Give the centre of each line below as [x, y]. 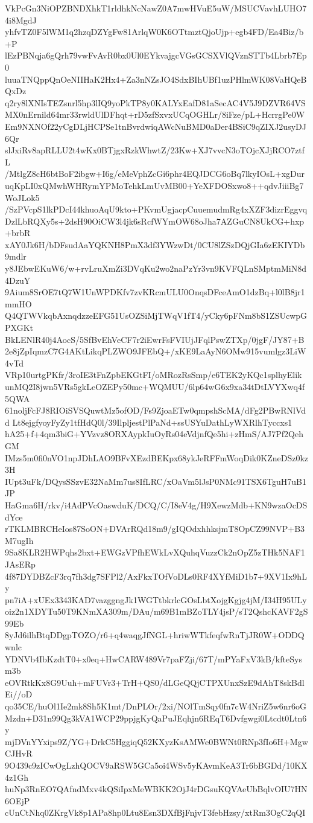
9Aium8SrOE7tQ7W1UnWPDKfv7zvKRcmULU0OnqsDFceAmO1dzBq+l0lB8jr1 [155, 292]
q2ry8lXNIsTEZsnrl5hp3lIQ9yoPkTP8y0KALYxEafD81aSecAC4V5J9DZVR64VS [155, 102]
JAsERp [20, 564]
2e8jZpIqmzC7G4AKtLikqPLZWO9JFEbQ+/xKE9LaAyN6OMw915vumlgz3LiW [156, 351]
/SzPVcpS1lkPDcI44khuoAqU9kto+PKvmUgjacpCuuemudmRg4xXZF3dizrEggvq [156, 209]
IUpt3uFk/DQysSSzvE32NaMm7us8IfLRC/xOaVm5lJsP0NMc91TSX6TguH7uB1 [156, 481]
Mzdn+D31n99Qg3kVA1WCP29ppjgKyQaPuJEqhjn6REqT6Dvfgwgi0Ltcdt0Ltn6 [156, 718]
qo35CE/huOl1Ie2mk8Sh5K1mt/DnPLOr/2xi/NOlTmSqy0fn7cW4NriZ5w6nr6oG [156, 706]
